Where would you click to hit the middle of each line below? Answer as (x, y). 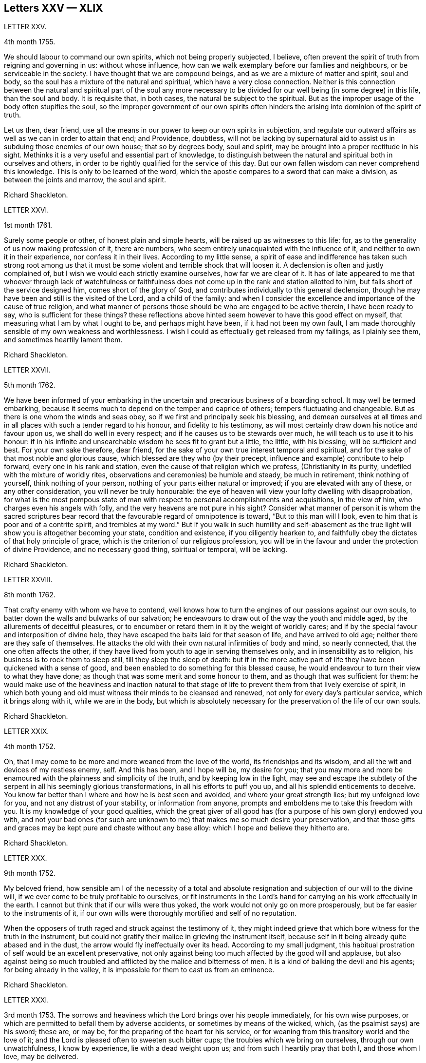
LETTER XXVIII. (28, 580)
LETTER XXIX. (27, 731)
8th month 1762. (30, 595)
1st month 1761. (28, 225)
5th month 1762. (30, 385)
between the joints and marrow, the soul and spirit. (85, 180)
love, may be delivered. (41, 1057)
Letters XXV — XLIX (54, 8)
